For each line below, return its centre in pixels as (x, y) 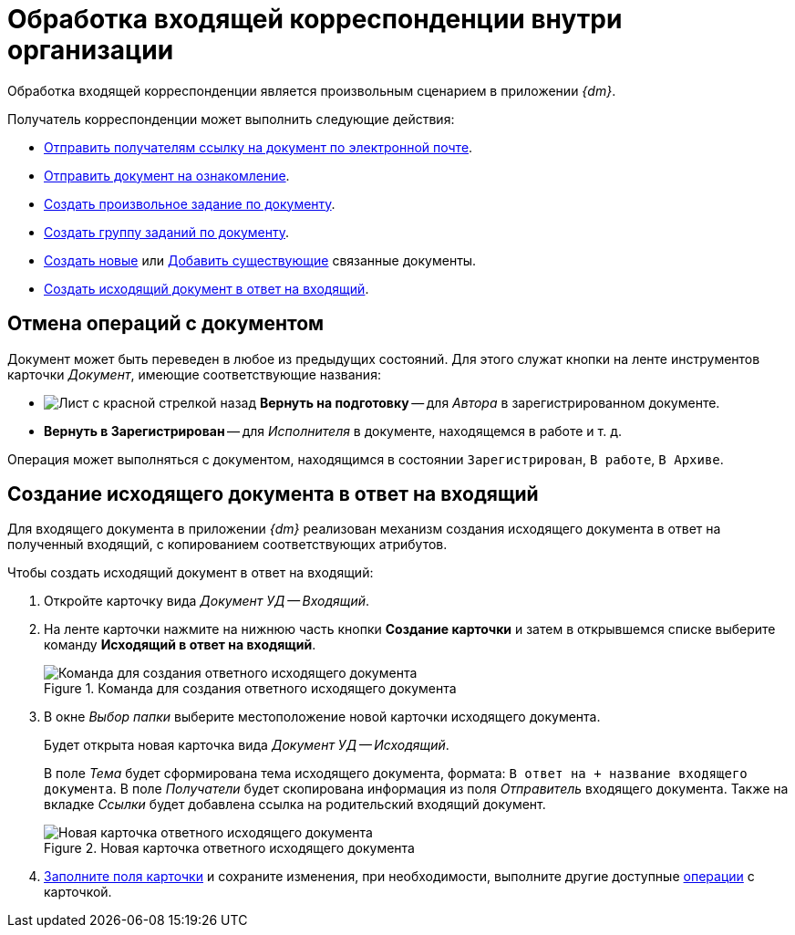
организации (91, 50)
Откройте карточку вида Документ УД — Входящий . (207, 601)
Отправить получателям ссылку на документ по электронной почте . (258, 147)
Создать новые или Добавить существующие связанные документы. (260, 260)
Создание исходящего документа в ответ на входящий (273, 494)
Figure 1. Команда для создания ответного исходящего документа (250, 689)
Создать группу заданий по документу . (167, 232)
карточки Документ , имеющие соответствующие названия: (194, 374)
